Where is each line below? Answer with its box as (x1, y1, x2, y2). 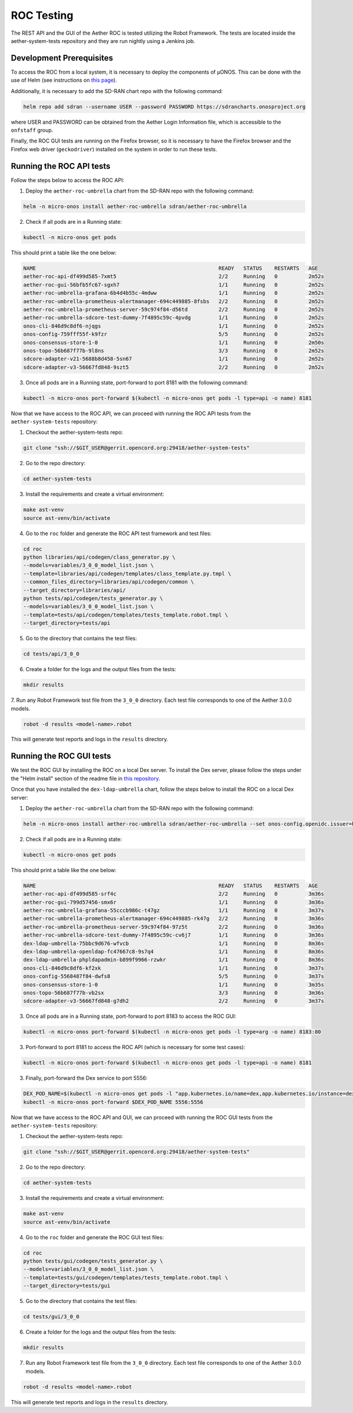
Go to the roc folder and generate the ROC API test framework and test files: (25, 530, 212, 537)
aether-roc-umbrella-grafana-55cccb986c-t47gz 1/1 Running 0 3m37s (23, 907, 325, 914)
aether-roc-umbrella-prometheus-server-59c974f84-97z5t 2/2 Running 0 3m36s (23, 923, 325, 930)
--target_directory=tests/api (23, 620, 111, 626)
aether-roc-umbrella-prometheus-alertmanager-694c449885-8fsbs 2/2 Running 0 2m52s (23, 298, 325, 304)
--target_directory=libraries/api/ (23, 586, 126, 593)
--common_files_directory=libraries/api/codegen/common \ (23, 579, 194, 585)
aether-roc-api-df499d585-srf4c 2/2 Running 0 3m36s (23, 891, 325, 897)
